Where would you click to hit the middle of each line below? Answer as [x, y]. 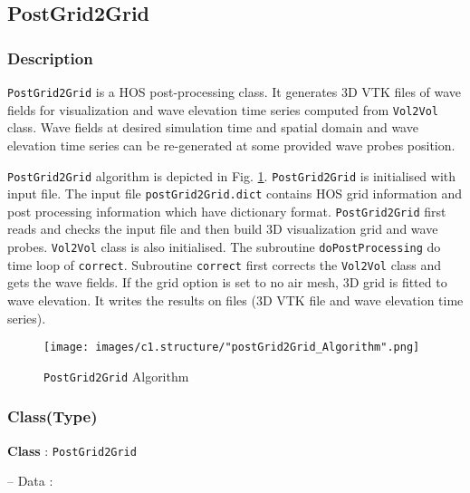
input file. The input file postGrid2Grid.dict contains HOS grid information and [235, 193]
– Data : [30, 481]
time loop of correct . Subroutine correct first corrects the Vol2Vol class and [225, 264]
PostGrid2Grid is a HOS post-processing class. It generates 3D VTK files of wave [235, 92]
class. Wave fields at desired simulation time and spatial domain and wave [213, 127]
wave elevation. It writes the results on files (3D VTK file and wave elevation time [235, 300]
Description [50, 58]
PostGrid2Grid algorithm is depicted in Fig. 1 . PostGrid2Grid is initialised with [232, 175]
